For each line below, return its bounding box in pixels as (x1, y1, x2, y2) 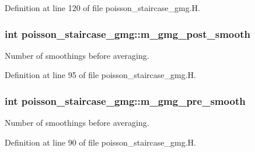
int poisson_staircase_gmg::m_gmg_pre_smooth (5, 93, 246, 108)
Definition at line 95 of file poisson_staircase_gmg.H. (5, 69, 196, 81)
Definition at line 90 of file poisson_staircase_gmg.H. (5, 136, 196, 148)
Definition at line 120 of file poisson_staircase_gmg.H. (5, 2, 200, 13)
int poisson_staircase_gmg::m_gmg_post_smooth (5, 26, 250, 41)
